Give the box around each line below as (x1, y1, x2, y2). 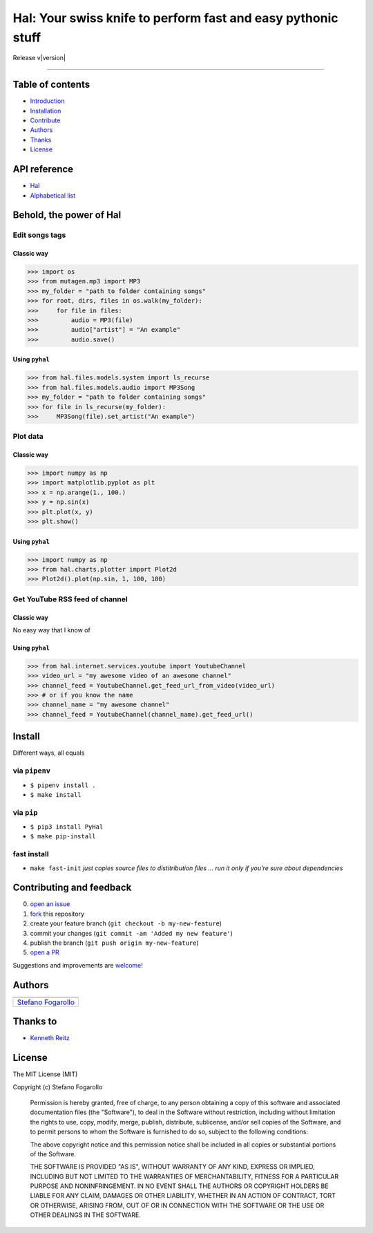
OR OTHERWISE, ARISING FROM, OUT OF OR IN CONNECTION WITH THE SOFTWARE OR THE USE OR (30, 1201, 325, 1210)
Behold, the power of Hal (12, 209, 122, 221)
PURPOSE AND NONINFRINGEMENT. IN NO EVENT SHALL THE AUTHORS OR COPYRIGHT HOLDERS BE (30, 1182, 329, 1190)
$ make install (30, 791, 82, 798)
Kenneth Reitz (30, 1034, 70, 1042)
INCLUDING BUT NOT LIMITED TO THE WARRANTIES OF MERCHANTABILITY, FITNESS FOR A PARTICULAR (30, 1172, 338, 1180)
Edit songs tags (12, 230, 66, 240)
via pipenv (12, 766, 51, 775)
